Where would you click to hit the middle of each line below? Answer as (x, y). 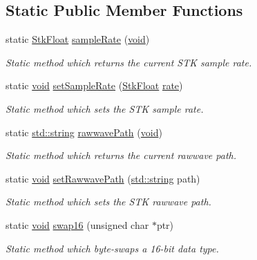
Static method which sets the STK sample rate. (105, 108)
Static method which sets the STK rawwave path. (108, 202)
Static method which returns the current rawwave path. (121, 155)
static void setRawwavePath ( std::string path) (103, 178)
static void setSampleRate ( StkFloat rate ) (94, 85)
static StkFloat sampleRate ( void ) (78, 39)
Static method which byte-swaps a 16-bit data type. (112, 248)
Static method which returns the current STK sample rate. (129, 62)
